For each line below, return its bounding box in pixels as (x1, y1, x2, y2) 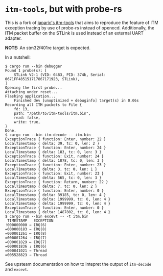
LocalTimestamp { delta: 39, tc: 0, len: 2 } (5, 141, 99, 146)
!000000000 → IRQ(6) (5, 222, 47, 227)
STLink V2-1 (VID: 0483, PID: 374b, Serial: (14, 72, 106, 77)
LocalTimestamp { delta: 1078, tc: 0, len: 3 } (5, 158, 104, 163)
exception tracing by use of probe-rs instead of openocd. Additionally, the (5, 25, 155, 30)
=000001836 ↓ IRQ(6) (5, 244, 47, 249)
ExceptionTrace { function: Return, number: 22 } (5, 179, 109, 184)
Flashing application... (5, 94, 56, 99)
